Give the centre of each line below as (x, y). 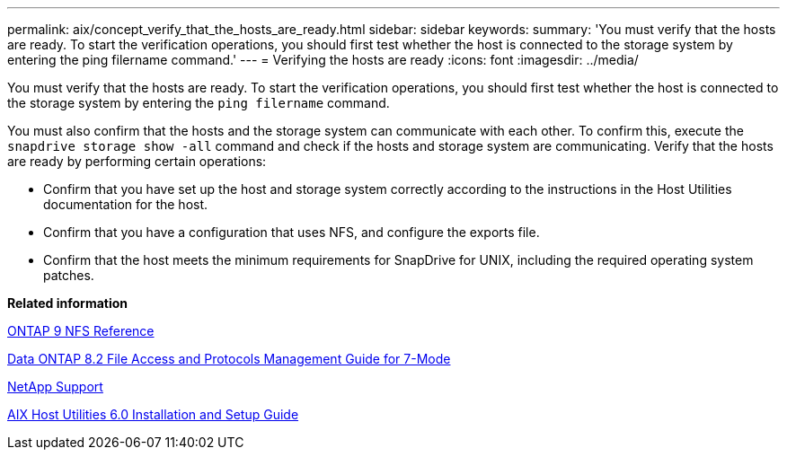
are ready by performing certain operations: (137, 161)
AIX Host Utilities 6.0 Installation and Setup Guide (153, 414)
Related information (68, 303)
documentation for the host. (126, 204)
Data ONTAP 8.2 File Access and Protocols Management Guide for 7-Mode (229, 359)
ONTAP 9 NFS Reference (81, 331)
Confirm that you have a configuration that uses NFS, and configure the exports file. (292, 232)
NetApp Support (55, 387)
